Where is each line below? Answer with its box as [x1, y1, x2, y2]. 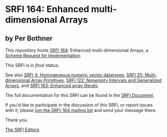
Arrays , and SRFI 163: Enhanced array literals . [5, 82, 99, 88]
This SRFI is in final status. [5, 62, 60, 68]
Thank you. [5, 117, 28, 123]
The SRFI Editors [5, 126, 40, 132]
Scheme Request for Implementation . [5, 52, 82, 58]
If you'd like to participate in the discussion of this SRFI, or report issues [5, 102, 153, 108]
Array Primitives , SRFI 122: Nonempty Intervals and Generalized [31, 77, 162, 83]
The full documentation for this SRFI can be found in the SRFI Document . [5, 92, 155, 98]
